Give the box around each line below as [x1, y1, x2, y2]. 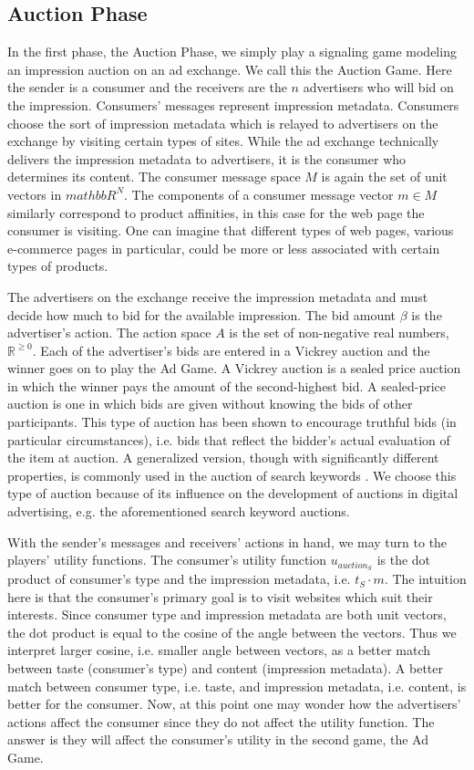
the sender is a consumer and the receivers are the [7, 78, 287, 97]
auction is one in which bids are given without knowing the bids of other [7, 394, 413, 413]
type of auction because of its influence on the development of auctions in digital [7, 484, 459, 503]
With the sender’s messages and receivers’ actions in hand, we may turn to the [7, 532, 448, 551]
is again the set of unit [321, 167, 448, 186]
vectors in [7, 184, 62, 203]
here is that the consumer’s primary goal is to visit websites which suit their [7, 587, 433, 606]
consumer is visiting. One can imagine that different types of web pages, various [7, 221, 454, 240]
